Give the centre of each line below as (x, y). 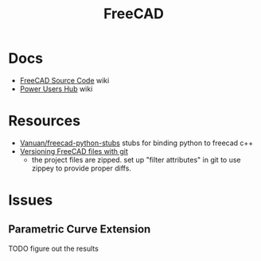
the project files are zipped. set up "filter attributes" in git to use (136, 159)
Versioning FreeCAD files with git (74, 151)
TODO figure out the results (54, 248)
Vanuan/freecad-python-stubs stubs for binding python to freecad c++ (136, 143)
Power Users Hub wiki (56, 89)
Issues (31, 200)
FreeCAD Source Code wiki (64, 80)
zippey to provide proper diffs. (81, 168)
